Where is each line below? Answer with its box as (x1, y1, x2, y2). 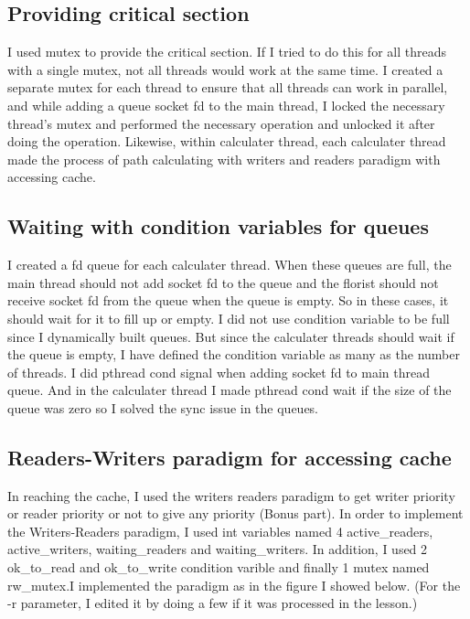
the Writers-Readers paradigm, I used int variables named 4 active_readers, (7, 521, 433, 540)
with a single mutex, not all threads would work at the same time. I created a (7, 59, 443, 79)
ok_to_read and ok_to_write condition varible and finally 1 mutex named (7, 558, 430, 577)
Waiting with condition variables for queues (7, 212, 429, 240)
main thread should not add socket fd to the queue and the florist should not (7, 272, 439, 292)
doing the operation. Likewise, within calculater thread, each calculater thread (7, 132, 446, 151)
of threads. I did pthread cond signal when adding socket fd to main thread (7, 362, 430, 381)
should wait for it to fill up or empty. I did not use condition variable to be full (7, 308, 450, 327)
